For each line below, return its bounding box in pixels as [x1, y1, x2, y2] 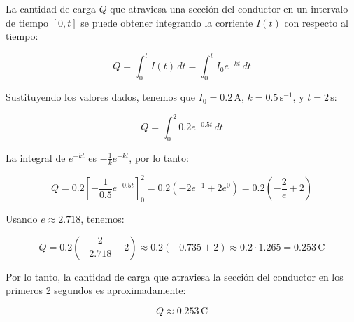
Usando [6, 211, 38, 226]
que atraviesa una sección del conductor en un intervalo [110, 1, 348, 15]
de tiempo [6, 15, 49, 29]
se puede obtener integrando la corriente [80, 15, 253, 29]
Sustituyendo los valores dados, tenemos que [6, 90, 196, 104]
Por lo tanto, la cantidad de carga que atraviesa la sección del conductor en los [6, 269, 344, 283]
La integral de [6, 150, 66, 164]
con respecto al [284, 15, 348, 29]
